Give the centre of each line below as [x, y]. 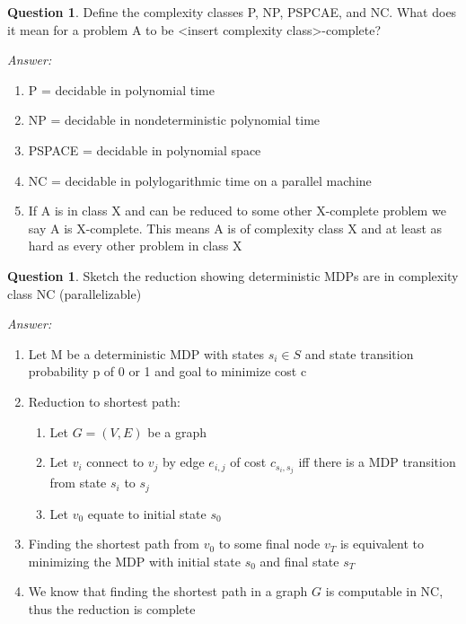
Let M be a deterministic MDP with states [146, 353]
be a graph [177, 431]
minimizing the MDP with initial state [134, 561]
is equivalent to [382, 544]
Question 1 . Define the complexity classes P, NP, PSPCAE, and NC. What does [232, 12]
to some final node [269, 544]
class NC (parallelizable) [75, 293]
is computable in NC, [384, 591]
